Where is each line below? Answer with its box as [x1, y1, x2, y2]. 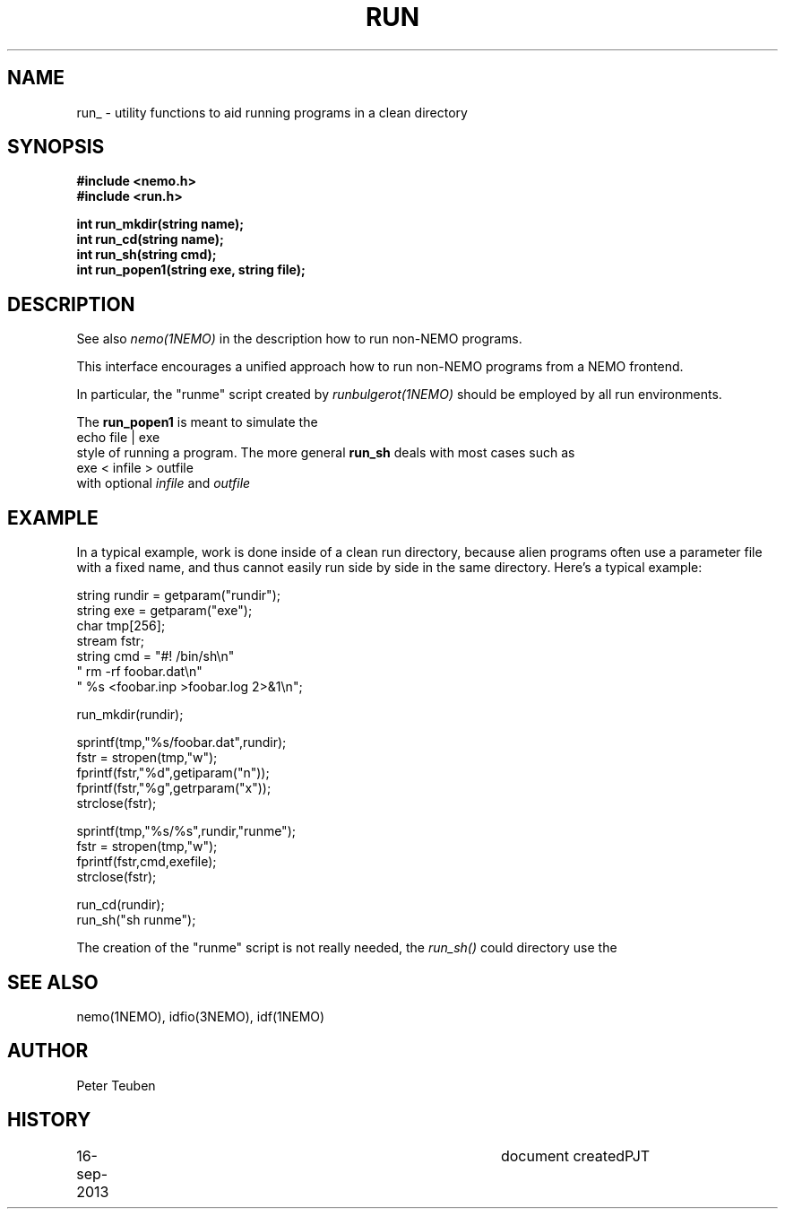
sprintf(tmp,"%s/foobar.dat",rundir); [76, 734, 287, 751]
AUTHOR [7, 1039, 89, 1063]
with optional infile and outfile [76, 475, 251, 491]
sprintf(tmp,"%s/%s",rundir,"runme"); [76, 823, 296, 839]
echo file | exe [76, 430, 160, 446]
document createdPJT [500, 1146, 651, 1165]
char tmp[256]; [76, 618, 166, 634]
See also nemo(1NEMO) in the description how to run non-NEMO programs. [76, 331, 522, 347]
